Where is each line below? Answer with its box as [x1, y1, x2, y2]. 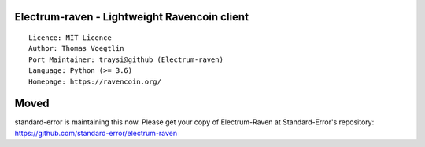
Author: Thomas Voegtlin [28, 44, 124, 53]
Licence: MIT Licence [28, 34, 112, 42]
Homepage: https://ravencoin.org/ [28, 77, 161, 86]
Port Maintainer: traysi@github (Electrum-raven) [28, 55, 224, 64]
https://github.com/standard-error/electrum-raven [14, 128, 178, 138]
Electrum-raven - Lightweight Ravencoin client [14, 10, 249, 23]
